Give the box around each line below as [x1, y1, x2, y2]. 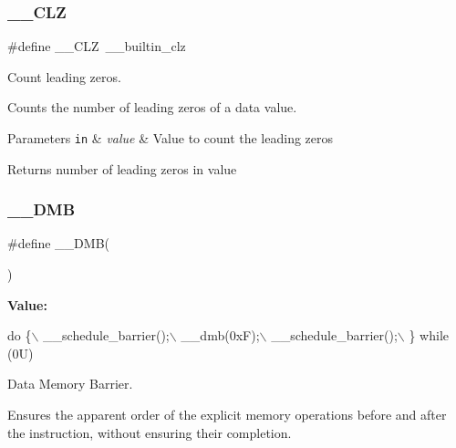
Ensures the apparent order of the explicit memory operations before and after [7, 405, 447, 424]
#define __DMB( [7, 234, 109, 253]
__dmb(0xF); [181, 326, 260, 345]
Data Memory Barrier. [7, 374, 133, 393]
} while [409, 326, 449, 345]
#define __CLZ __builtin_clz [7, 36, 186, 56]
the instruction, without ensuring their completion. [7, 422, 292, 442]
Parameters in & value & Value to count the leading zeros [7, 129, 334, 147]
